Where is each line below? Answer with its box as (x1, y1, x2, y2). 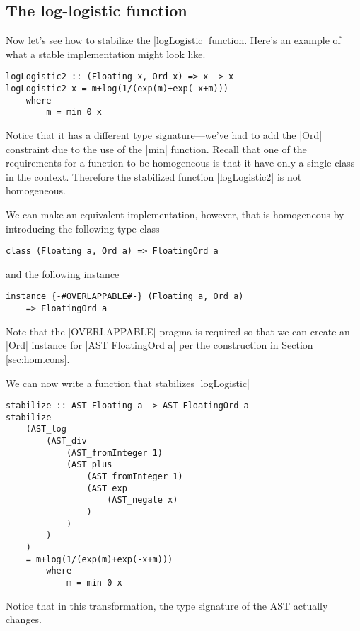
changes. (6, 612, 42, 627)
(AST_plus (66, 459, 112, 470)
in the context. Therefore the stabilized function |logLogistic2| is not (6, 169, 302, 184)
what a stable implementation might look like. (6, 46, 206, 61)
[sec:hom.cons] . (6, 351, 70, 366)
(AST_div (46, 436, 87, 447)
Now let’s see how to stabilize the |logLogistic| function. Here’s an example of (6, 33, 341, 48)
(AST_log (25, 424, 66, 435)
